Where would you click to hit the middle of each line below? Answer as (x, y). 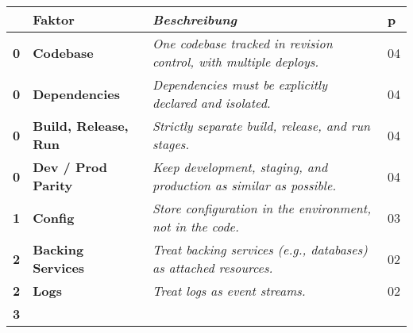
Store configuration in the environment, (262, 208)
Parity (53, 185)
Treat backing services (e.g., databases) (260, 249)
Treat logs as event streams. (229, 291)
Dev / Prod (70, 167)
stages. (171, 144)
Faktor (54, 19)
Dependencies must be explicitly (240, 84)
